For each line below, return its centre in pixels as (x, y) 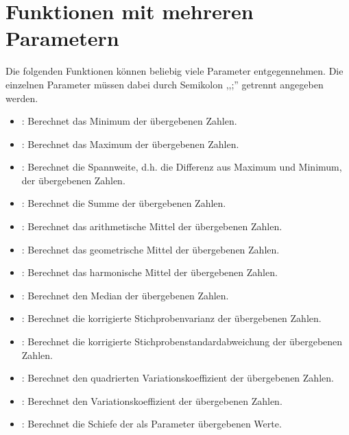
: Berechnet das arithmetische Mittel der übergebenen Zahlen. (152, 226)
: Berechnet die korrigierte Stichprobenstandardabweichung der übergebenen (182, 341)
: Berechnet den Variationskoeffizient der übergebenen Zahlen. (152, 400)
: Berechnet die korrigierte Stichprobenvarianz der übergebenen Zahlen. (171, 318)
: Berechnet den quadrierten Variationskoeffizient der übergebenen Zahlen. (178, 378)
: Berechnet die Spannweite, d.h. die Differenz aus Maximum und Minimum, (182, 167)
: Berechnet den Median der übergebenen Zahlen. (125, 295)
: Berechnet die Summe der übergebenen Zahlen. (124, 203)
